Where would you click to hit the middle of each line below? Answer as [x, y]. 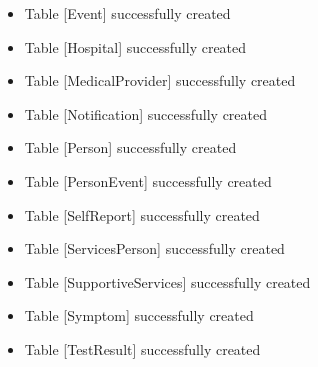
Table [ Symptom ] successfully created [139, 315]
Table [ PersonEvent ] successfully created [148, 180]
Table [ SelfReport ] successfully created [142, 214]
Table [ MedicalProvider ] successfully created [160, 80]
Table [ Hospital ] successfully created [135, 46]
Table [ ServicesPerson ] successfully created [154, 248]
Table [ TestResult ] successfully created [142, 348]
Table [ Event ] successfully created [127, 13]
